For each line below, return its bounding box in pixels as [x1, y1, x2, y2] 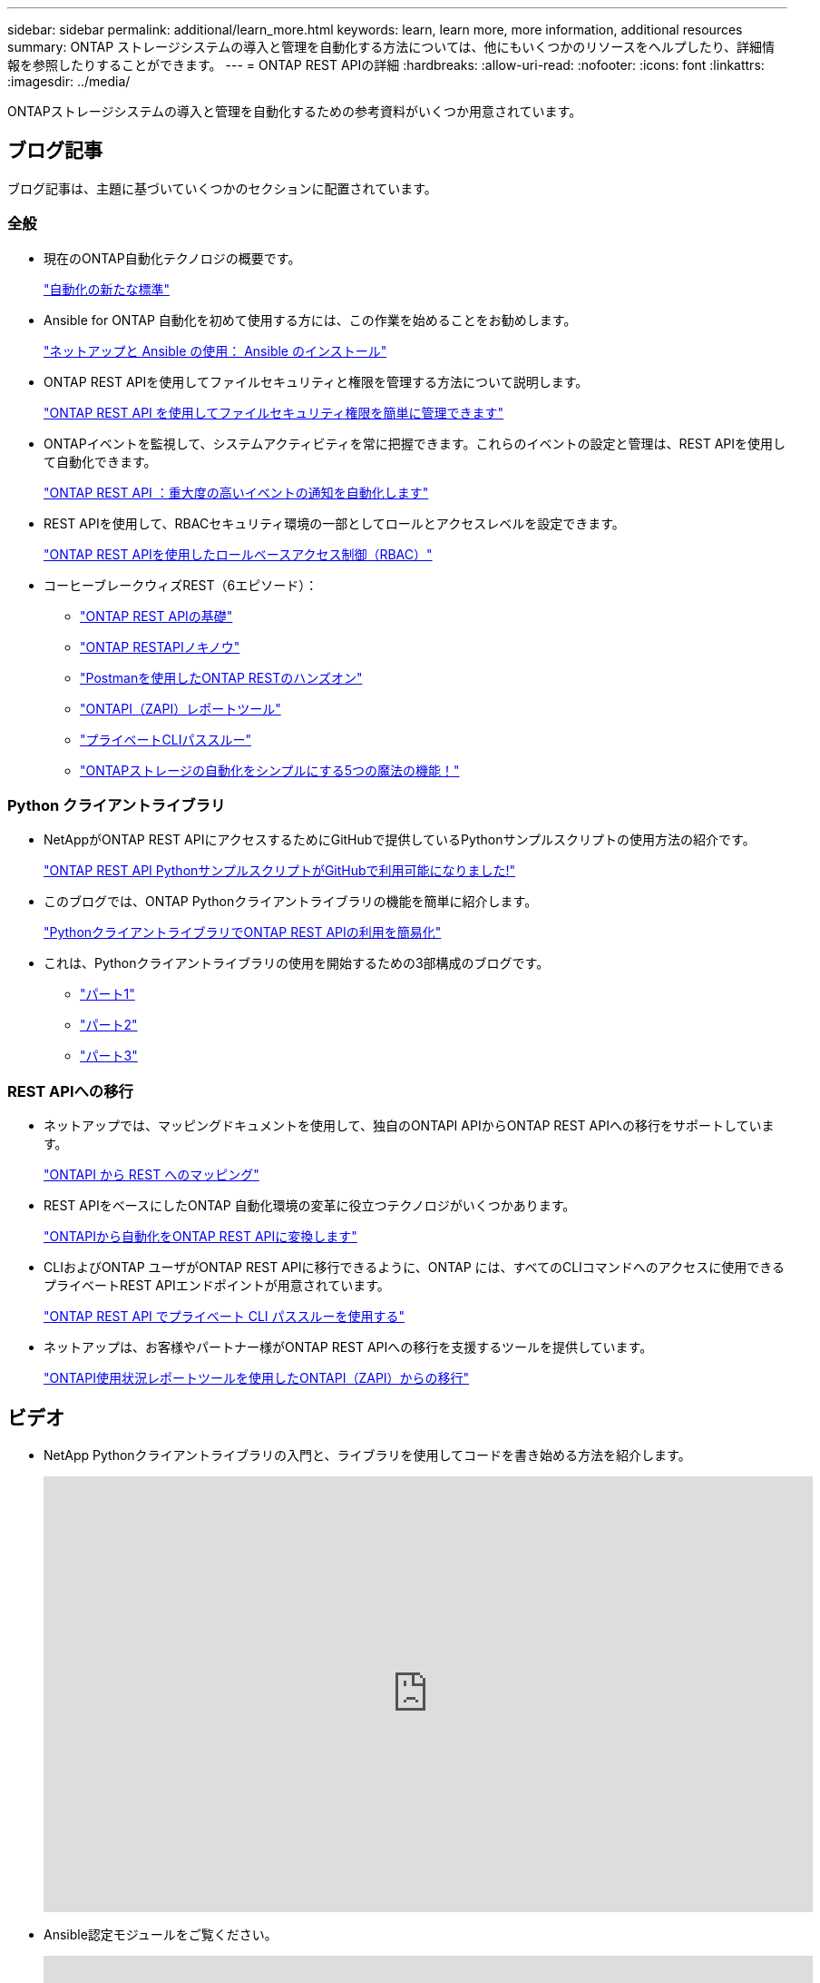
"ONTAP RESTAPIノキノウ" [80, 638, 240, 655]
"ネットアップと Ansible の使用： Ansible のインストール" [44, 342, 387, 359]
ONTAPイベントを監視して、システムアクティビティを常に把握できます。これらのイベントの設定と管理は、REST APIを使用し [44, 435, 786, 451]
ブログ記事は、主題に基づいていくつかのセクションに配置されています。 [7, 180, 437, 196]
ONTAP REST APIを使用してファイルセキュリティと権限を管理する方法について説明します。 [44, 373, 589, 390]
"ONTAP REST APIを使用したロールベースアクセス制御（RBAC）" [44, 546, 433, 562]
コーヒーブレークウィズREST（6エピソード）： [44, 577, 318, 593]
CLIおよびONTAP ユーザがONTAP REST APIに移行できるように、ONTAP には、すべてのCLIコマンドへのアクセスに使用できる [44, 1259, 785, 1276]
